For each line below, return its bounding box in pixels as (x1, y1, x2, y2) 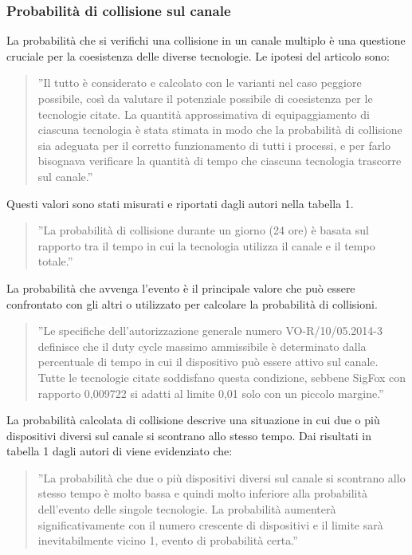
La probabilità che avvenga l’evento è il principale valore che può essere (6, 279, 355, 296)
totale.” (37, 253, 73, 270)
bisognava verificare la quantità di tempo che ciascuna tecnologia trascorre (37, 152, 402, 169)
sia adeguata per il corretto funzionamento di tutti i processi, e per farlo (37, 136, 391, 153)
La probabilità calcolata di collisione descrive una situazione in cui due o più (6, 411, 380, 428)
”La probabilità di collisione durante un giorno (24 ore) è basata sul (37, 222, 369, 238)
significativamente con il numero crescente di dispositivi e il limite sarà (37, 516, 383, 533)
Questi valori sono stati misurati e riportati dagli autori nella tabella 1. (6, 195, 354, 211)
